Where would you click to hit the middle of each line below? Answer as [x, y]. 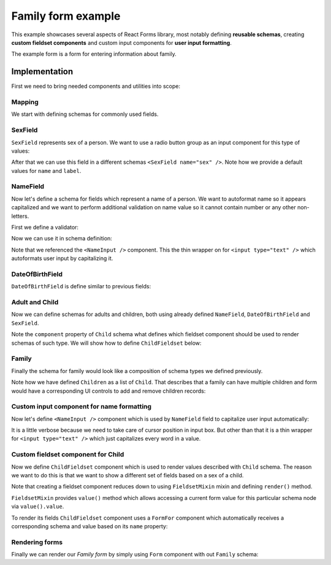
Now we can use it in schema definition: [62, 239]
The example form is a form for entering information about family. [94, 54]
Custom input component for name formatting [82, 407]
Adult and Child [35, 302]
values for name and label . [46, 171]
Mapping [25, 102]
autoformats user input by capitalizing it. [62, 258]
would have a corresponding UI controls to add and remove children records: [108, 391]
